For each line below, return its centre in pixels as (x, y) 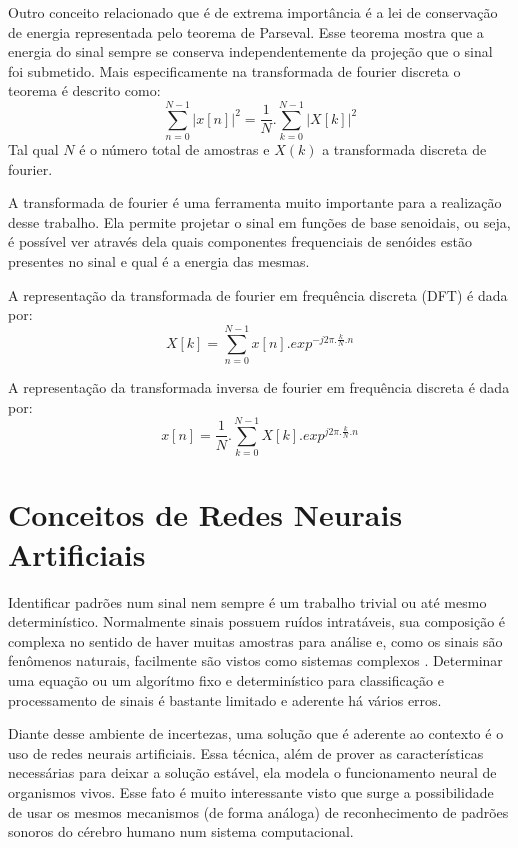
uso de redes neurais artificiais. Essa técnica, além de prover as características (246, 752)
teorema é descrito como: (84, 90)
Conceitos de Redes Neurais (205, 514)
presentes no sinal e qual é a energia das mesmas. (159, 261)
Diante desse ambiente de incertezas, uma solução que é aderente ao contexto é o (256, 733)
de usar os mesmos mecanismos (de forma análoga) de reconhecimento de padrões (258, 811)
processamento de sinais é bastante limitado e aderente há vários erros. (225, 699)
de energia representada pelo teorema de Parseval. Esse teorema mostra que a (246, 31)
